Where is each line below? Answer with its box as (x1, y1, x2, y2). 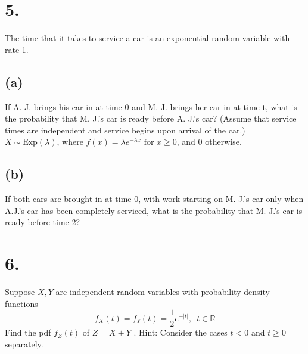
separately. (5, 337, 43, 350)
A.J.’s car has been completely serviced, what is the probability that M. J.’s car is (5, 204, 303, 216)
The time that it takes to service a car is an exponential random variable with (5, 32, 290, 44)
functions (5, 297, 38, 309)
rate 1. (5, 43, 29, 55)
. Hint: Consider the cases (133, 326, 228, 339)
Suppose (5, 285, 35, 297)
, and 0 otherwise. (176, 135, 242, 148)
